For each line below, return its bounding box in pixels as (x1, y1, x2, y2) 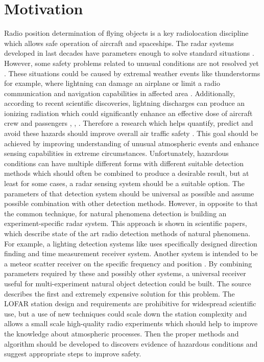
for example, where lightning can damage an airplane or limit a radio (4, 78, 220, 88)
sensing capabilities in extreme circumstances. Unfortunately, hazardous (4, 148, 229, 159)
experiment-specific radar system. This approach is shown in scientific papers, (4, 218, 247, 229)
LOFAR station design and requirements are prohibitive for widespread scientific (4, 298, 256, 309)
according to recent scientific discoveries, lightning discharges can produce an (4, 98, 245, 108)
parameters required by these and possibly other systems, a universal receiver (4, 268, 246, 279)
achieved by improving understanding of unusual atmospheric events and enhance (4, 138, 259, 148)
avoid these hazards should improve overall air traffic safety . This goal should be (4, 128, 258, 139)
